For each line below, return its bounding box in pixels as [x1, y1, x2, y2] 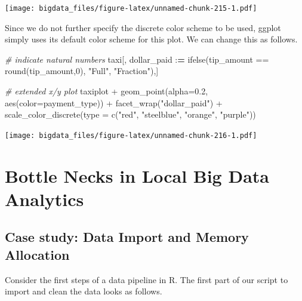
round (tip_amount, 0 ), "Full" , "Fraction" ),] [5, 64, 159, 77]
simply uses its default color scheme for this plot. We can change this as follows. [5, 33, 298, 45]
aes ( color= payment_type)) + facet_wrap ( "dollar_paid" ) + [5, 96, 223, 109]
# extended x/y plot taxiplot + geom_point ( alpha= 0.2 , [5, 85, 208, 97]
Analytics [5, 186, 84, 211]
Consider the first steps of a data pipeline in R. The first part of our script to [5, 273, 288, 285]
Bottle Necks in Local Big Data [5, 163, 269, 188]
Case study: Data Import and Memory [5, 228, 249, 246]
